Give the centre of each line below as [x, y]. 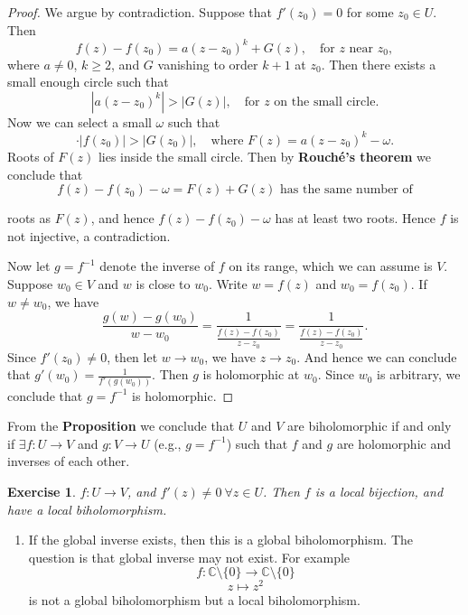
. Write [228, 283]
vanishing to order [208, 64]
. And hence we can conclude [377, 356]
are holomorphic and [393, 443]
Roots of [31, 156]
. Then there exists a [379, 64]
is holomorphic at [251, 374]
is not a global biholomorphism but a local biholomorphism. [194, 600]
